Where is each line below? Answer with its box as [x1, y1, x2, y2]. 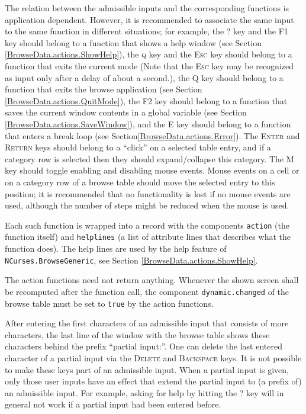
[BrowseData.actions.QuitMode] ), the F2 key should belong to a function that [5, 94, 288, 107]
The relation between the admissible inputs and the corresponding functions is [5, 2, 289, 14]
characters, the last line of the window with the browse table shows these [5, 328, 270, 341]
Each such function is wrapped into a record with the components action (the [5, 219, 290, 231]
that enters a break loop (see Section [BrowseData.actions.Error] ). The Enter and [5, 129, 300, 142]
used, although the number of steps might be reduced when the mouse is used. [5, 199, 289, 211]
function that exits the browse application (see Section [5, 83, 202, 95]
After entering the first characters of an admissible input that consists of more [5, 317, 289, 329]
